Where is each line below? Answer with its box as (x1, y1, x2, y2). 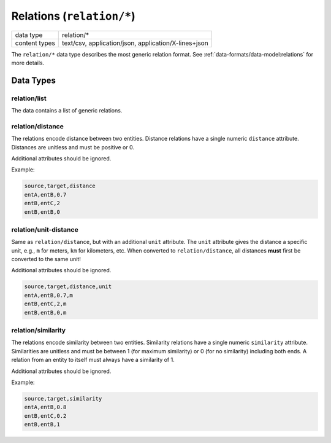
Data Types (11, 75, 56, 85)
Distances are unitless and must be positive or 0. (11, 143, 135, 151)
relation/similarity (11, 326, 66, 334)
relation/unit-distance (11, 225, 79, 233)
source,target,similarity (24, 395, 102, 402)
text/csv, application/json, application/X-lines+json (62, 39, 208, 47)
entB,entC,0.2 (24, 412, 67, 419)
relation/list (11, 94, 47, 103)
